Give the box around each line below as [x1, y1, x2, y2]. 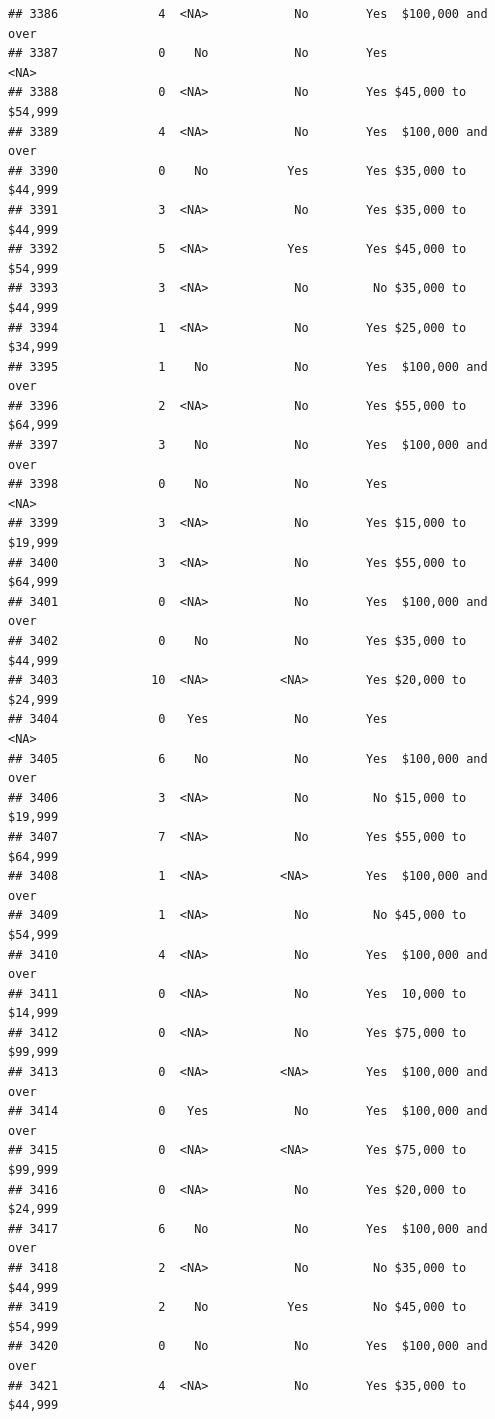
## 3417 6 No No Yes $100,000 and [8, 1221, 488, 1236]
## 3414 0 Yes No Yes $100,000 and [8, 1104, 488, 1119]
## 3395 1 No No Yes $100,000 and [8, 359, 488, 374]
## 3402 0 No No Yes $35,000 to [8, 634, 467, 648]
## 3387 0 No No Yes [8, 46, 388, 61]
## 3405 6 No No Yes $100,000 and [8, 751, 488, 766]
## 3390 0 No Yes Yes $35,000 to [8, 163, 467, 178]
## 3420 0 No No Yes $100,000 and [8, 1339, 488, 1354]
